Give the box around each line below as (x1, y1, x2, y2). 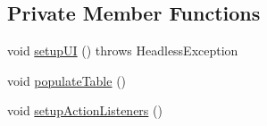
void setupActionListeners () (7, 101, 163, 120)
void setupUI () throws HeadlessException (7, 41, 238, 60)
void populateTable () (7, 71, 127, 89)
